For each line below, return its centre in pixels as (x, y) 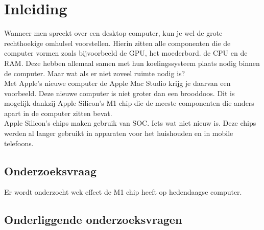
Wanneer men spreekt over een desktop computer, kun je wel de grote (113, 33)
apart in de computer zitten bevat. (58, 113)
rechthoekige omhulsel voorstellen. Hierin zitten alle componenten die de (117, 43)
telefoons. (19, 143)
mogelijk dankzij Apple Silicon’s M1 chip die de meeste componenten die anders (129, 103)
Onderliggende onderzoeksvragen (93, 220)
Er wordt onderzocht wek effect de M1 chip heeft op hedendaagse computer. (123, 192)
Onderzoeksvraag (51, 170)
